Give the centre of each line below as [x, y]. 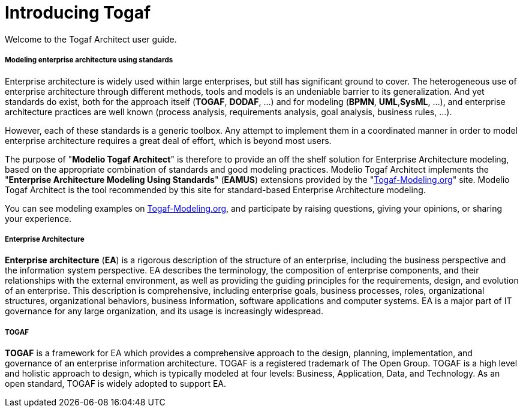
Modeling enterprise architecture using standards [89, 60]
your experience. [38, 218]
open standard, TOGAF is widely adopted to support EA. [116, 384]
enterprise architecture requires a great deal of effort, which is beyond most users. [168, 140]
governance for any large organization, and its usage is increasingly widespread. [164, 311]
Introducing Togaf [78, 13]
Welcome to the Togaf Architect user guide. [91, 39]
